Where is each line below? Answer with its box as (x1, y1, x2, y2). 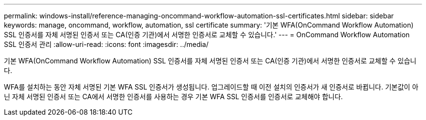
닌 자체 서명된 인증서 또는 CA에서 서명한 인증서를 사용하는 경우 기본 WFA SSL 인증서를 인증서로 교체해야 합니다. (4, 92, 343, 101)
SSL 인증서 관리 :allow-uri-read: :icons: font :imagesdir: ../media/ (4, 40, 209, 48)
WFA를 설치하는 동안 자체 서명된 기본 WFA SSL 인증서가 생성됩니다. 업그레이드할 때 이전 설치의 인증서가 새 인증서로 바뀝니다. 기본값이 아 (4, 83, 419, 91)
